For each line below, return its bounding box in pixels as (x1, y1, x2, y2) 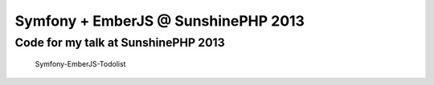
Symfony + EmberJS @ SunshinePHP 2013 (14, 12, 305, 30)
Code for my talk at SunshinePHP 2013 (14, 35, 225, 50)
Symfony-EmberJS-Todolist (35, 59, 126, 69)
